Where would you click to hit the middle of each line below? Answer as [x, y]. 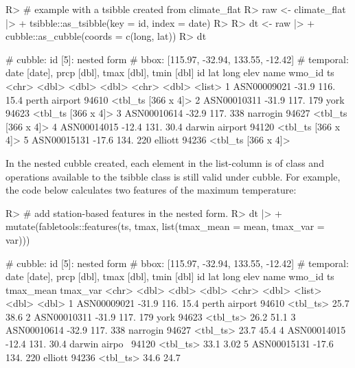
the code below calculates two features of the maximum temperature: [151, 190]
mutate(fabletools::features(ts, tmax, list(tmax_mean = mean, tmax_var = [165, 226]
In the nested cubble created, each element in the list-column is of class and [165, 162]
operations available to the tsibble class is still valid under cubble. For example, [173, 176]
